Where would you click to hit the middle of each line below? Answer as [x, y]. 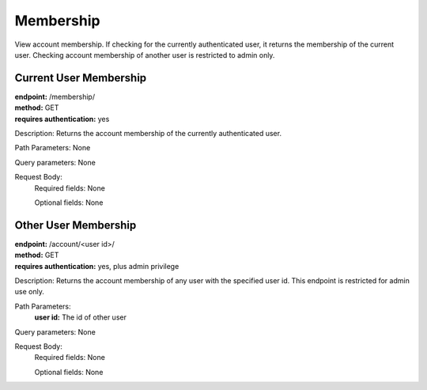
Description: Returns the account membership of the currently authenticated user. [148, 134]
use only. [30, 292]
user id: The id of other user [80, 317]
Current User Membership [81, 78]
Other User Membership [76, 225]
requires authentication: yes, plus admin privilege [97, 266]
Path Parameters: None [53, 148]
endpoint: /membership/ [55, 97]
